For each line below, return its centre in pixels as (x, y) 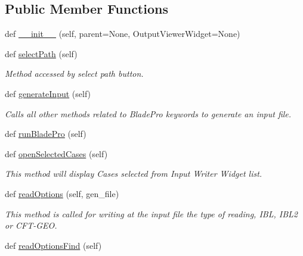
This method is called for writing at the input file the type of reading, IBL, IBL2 (151, 213)
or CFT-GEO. (31, 225)
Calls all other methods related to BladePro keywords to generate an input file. (148, 113)
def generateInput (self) (48, 93)
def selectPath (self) (41, 53)
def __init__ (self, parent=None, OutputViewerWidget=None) (123, 34)
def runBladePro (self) (46, 134)
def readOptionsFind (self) (53, 245)
